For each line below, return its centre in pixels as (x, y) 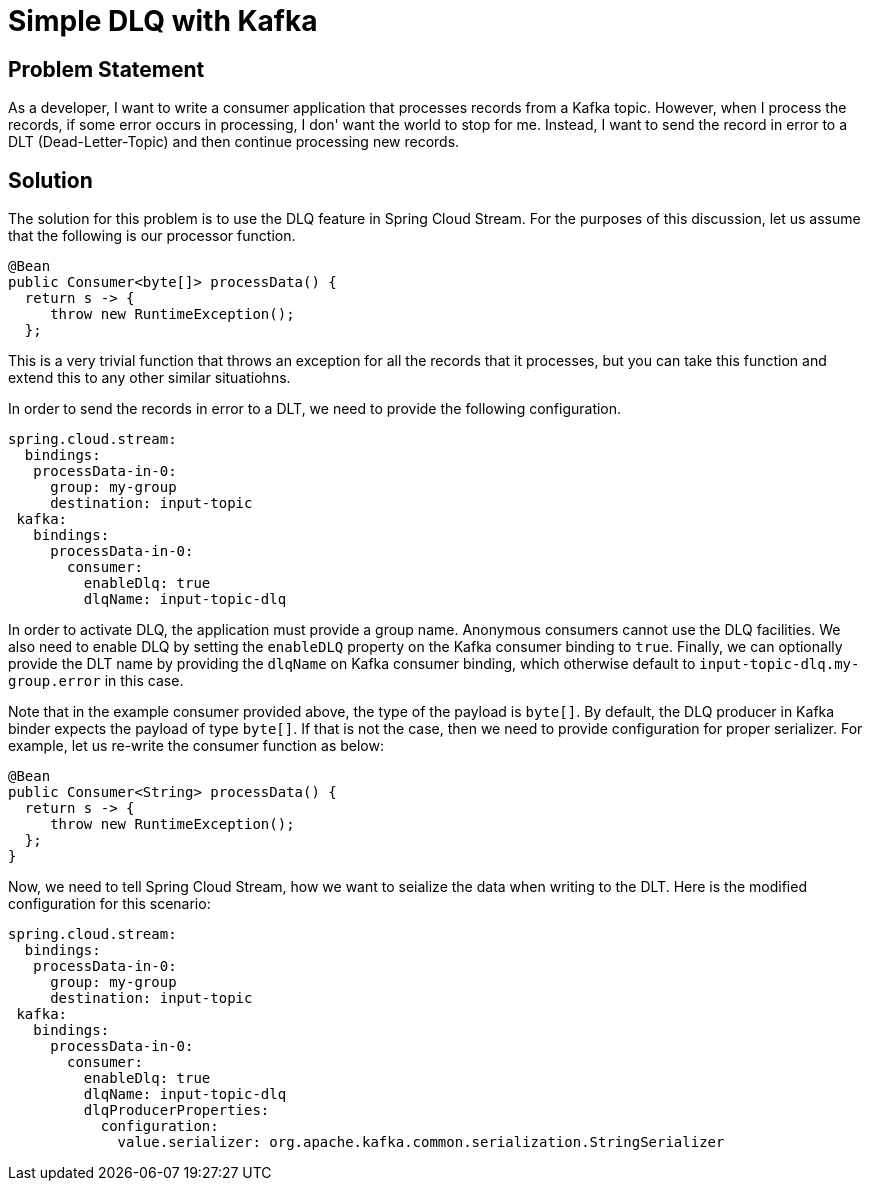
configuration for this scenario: (109, 904)
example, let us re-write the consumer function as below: (196, 746)
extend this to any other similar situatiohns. (149, 378)
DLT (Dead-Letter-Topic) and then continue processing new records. (234, 142)
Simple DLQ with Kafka (163, 21)
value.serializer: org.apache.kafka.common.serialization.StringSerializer (421, 1142)
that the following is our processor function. (152, 236)
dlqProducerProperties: (176, 1110)
